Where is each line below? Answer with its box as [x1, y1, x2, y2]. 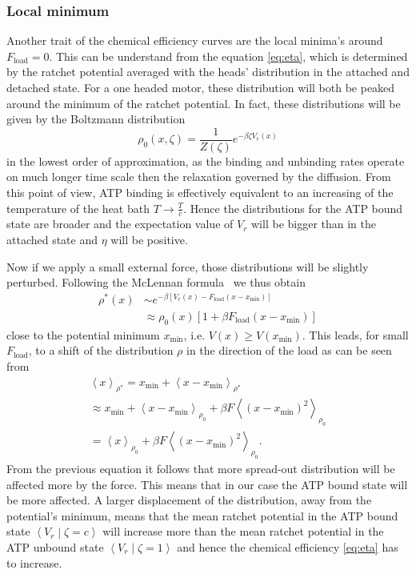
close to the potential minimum [6, 326, 160, 343]
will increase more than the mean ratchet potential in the [102, 523, 384, 540]
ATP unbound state [6, 538, 104, 555]
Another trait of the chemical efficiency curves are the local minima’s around [6, 32, 383, 49]
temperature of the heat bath [6, 199, 150, 216]
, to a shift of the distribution [28, 342, 174, 359]
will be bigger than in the [251, 215, 377, 232]
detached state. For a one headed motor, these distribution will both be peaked [6, 79, 395, 95]
